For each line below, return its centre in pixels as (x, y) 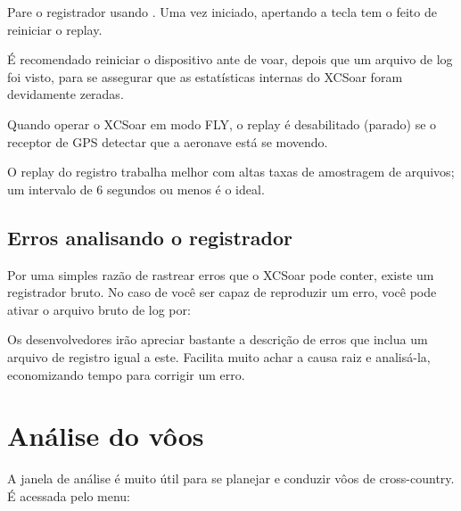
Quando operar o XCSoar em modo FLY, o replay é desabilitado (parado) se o (222, 124)
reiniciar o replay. (55, 29)
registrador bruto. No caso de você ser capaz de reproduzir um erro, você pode (222, 292)
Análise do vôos (106, 436)
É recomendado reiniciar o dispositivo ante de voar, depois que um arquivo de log (230, 59)
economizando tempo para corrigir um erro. (126, 374)
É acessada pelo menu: (69, 495)
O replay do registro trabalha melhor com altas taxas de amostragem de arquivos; (231, 172)
